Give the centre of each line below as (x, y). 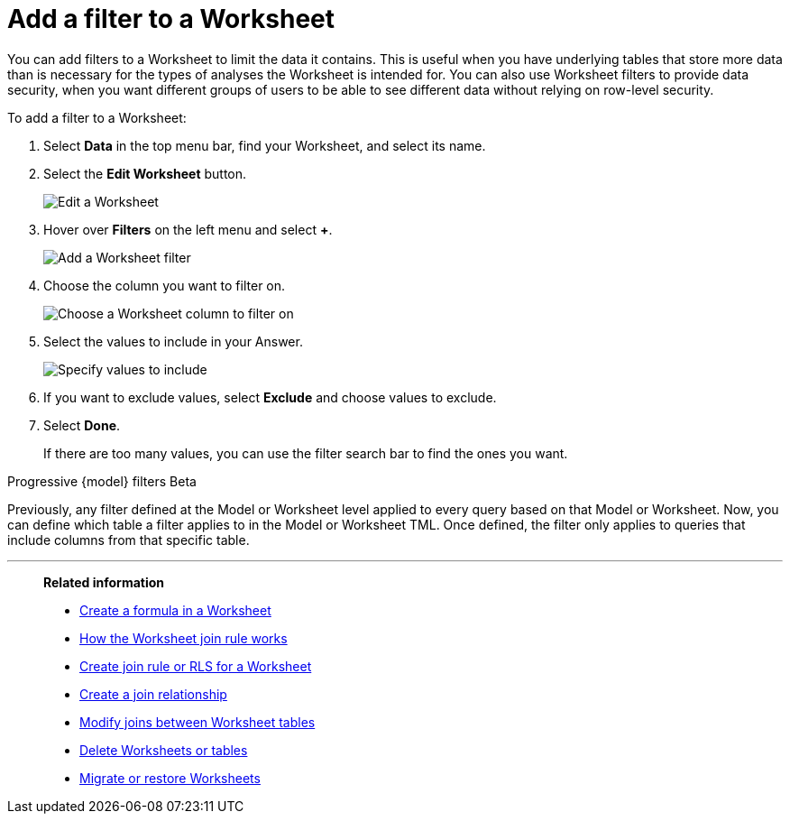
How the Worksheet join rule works (184, 638)
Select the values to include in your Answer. (173, 341)
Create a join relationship (153, 694)
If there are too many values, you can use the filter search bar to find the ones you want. (306, 453)
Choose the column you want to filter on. (165, 285)
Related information (104, 582)
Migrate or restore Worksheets (170, 778)
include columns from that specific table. (129, 540)
